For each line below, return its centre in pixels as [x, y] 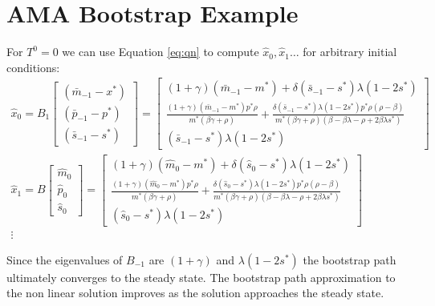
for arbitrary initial [350, 52]
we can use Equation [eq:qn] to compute [161, 52]
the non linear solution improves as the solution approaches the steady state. [195, 293]
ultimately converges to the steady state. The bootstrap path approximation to [201, 277]
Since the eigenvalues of [65, 259]
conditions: [33, 67]
